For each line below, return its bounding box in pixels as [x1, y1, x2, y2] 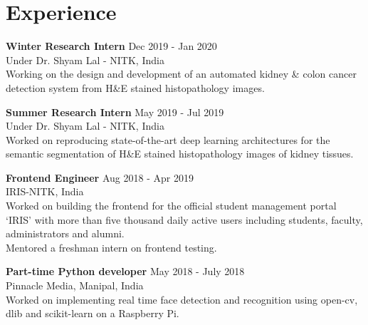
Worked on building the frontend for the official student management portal [6, 198, 337, 213]
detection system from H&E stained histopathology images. [6, 80, 265, 95]
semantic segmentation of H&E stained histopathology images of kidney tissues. [6, 146, 354, 161]
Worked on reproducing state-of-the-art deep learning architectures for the [6, 132, 330, 147]
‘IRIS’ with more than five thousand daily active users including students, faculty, [6, 212, 363, 227]
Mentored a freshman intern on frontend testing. [6, 239, 217, 254]
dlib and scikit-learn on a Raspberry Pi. [6, 306, 179, 321]
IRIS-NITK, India [6, 184, 84, 199]
